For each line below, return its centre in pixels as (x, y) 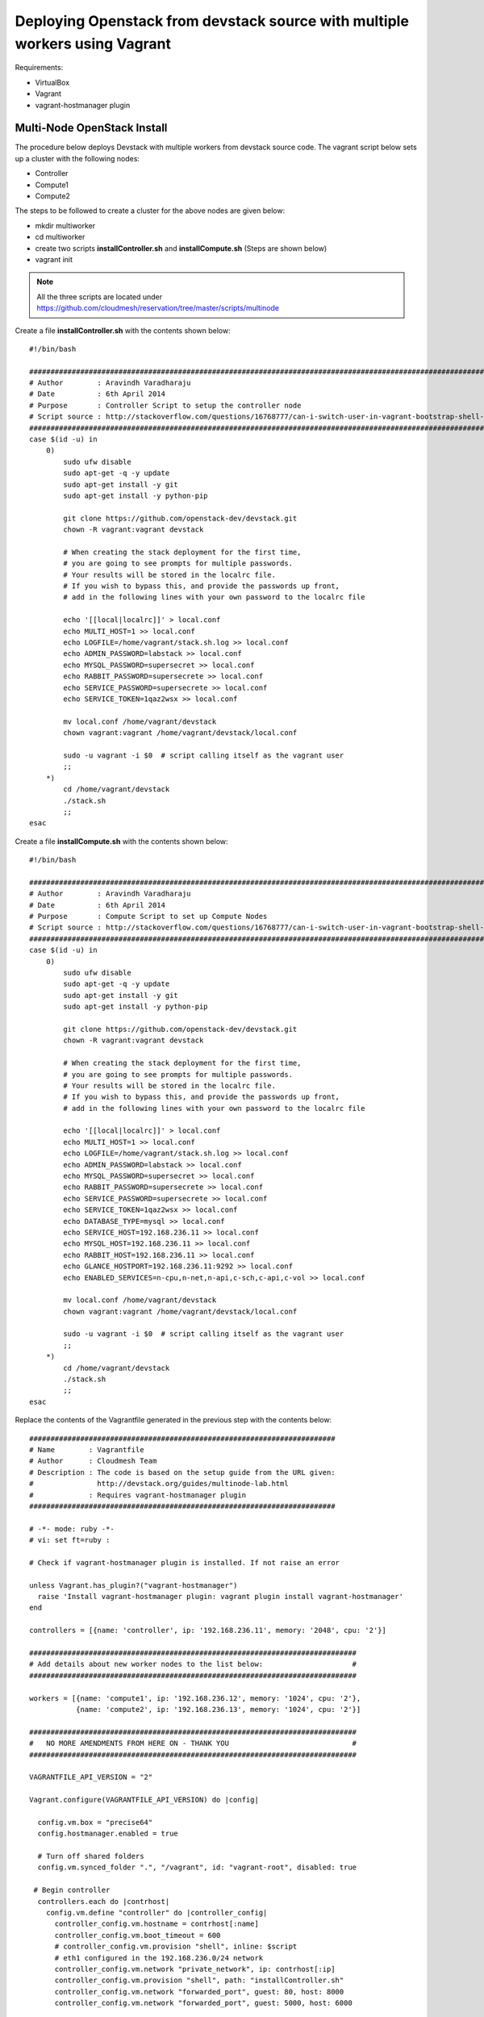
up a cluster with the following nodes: (77, 158)
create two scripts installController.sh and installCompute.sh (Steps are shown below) (181, 248)
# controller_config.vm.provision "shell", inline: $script (176, 1947)
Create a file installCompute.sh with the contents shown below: (122, 841)
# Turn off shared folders (91, 1856)
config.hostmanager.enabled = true (108, 1834)
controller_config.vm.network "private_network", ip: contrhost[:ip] (195, 1969)
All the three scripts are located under (100, 296)
